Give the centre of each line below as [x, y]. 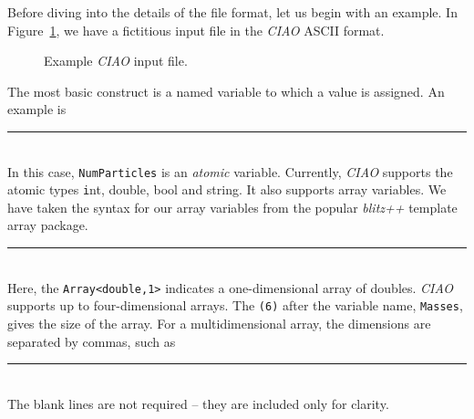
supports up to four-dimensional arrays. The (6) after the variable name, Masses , [235, 305]
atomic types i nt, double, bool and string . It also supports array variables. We [227, 189]
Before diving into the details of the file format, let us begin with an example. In [232, 12]
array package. [48, 225]
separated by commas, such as [92, 341]
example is [37, 109]
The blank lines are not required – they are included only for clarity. [198, 403]
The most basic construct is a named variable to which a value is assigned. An [226, 91]
